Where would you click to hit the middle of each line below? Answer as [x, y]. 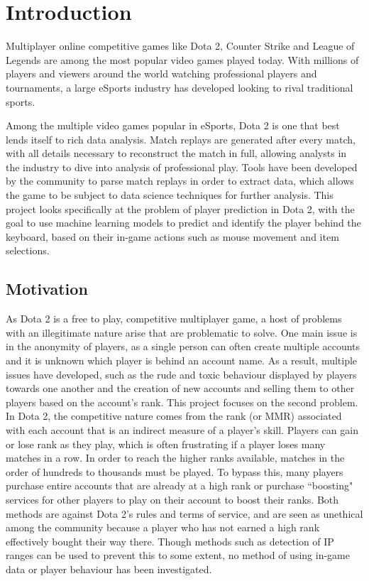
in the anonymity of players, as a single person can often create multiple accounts [183, 346]
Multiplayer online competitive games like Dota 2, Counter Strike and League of [180, 46]
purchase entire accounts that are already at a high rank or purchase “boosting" [180, 485]
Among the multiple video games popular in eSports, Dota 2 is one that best [173, 125]
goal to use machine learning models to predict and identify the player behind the [183, 223]
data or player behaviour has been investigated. [109, 569]
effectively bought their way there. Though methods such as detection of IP [170, 541]
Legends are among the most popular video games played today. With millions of [182, 59]
